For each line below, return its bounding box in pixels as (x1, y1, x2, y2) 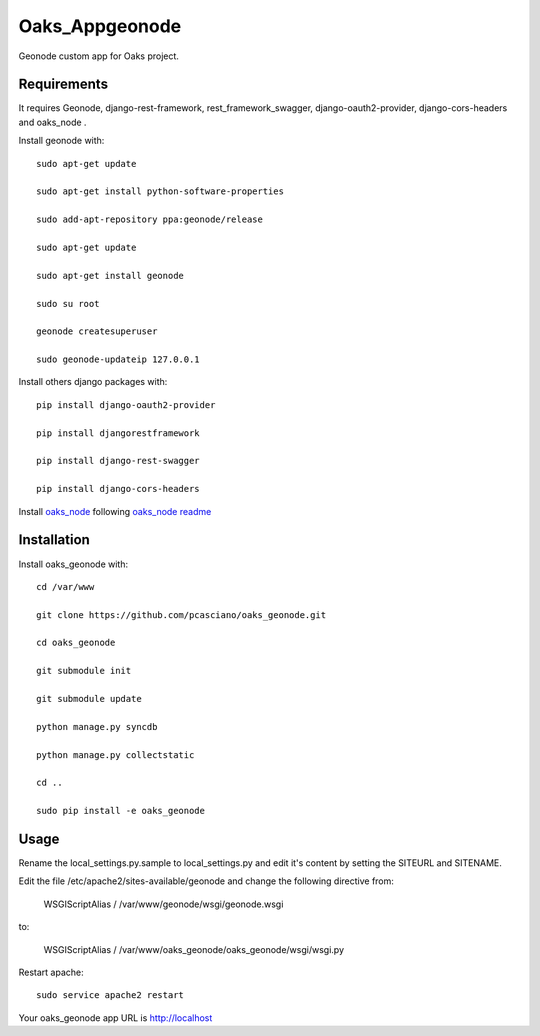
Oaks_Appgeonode (18, 15, 182, 37)
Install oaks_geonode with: (18, 558, 129, 570)
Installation (18, 531, 90, 549)
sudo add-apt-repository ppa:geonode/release (36, 214, 264, 225)
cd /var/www (36, 581, 95, 592)
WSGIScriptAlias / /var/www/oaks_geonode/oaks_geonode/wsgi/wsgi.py (43, 943, 345, 955)
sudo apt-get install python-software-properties (36, 186, 285, 197)
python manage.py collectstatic (36, 749, 195, 760)
